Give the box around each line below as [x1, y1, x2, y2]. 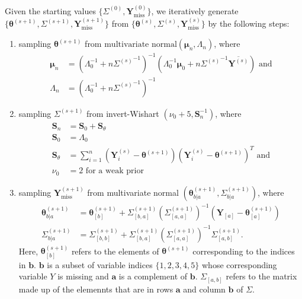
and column [183, 282, 226, 295]
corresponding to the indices [192, 244, 295, 257]
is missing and [57, 270, 109, 282]
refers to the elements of [71, 244, 159, 257]
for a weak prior [85, 167, 144, 176]
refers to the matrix [226, 270, 297, 282]
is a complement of [118, 270, 188, 282]
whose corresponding [201, 258, 277, 271]
